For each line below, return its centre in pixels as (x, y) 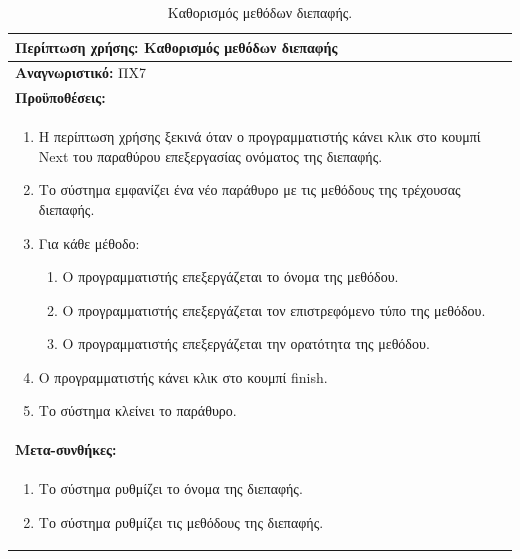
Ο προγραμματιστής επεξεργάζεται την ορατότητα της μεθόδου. (246, 343)
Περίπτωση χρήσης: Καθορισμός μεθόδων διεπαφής (176, 46)
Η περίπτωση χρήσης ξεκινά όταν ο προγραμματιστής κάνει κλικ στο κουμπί (259, 136)
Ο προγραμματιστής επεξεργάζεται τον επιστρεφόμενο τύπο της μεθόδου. (274, 309)
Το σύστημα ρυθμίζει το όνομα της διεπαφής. (170, 488)
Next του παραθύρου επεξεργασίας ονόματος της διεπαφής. (210, 155)
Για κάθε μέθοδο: (89, 242)
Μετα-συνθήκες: (66, 449)
